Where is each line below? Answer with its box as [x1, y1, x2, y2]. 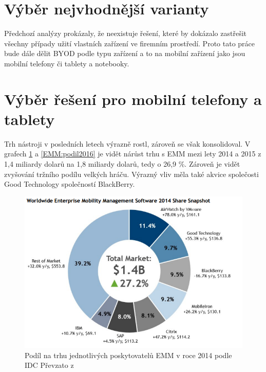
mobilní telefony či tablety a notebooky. [4, 58, 129, 68]
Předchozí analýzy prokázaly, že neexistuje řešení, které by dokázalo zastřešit [4, 28, 247, 39]
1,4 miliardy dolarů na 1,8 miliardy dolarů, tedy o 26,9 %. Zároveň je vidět [4, 158, 240, 169]
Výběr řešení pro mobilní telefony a [4, 88, 262, 109]
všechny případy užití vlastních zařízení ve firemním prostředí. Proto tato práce [4, 38, 255, 48]
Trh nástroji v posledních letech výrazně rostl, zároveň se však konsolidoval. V [4, 138, 251, 149]
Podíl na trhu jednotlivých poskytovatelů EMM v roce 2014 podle [25, 349, 232, 360]
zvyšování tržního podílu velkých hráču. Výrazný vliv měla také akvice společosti [4, 168, 259, 179]
